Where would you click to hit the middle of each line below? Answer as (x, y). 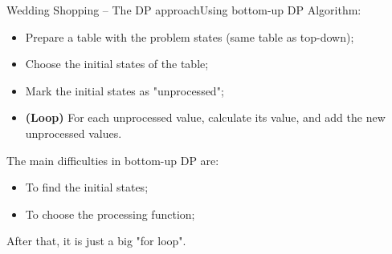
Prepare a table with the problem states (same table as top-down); (190, 36)
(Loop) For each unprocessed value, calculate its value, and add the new (205, 117)
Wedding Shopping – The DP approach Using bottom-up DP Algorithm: (184, 10)
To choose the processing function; (110, 214)
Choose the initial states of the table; (117, 64)
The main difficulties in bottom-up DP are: (113, 160)
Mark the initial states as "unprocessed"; (125, 90)
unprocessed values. (73, 133)
